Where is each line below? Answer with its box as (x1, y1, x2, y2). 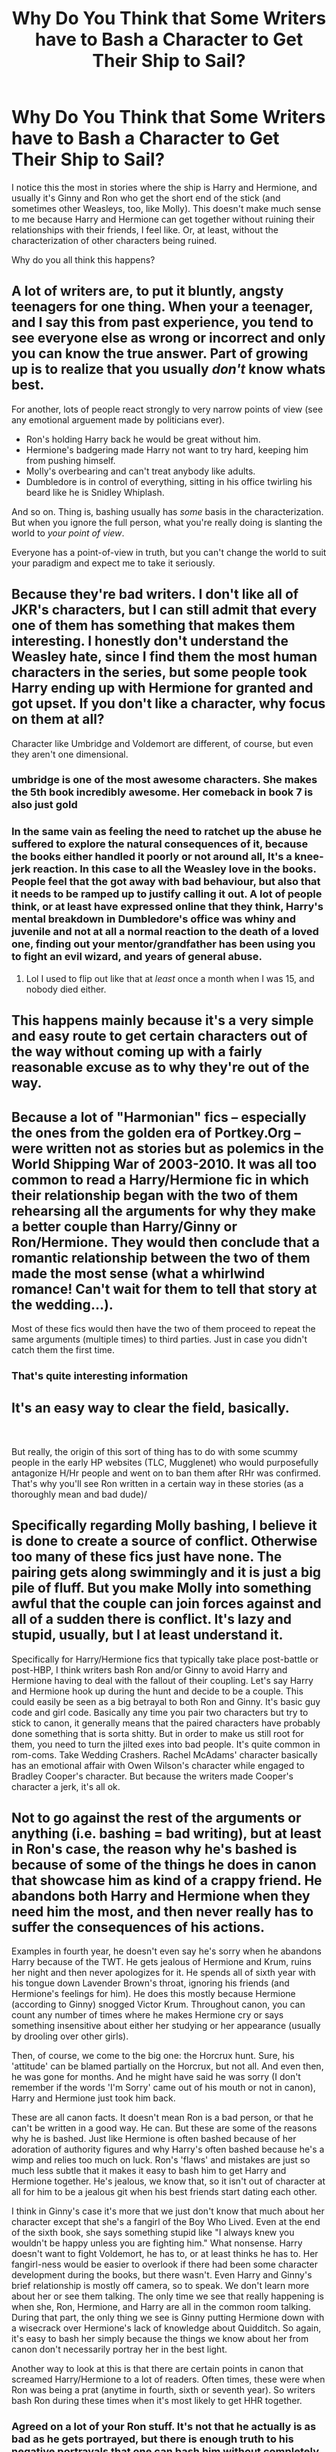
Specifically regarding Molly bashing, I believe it (11, 1517, 318, 1534)
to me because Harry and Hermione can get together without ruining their (11, 213, 316, 225)
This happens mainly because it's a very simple (11, 1012, 314, 1029)
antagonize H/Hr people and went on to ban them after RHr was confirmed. (11, 1467, 321, 1479)
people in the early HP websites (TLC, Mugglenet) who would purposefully (11, 1456, 319, 1468)
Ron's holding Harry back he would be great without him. (25, 433, 261, 445)
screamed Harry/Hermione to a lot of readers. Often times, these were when (11, 2373, 326, 2386)
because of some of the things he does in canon (11, 1856, 317, 1873)
